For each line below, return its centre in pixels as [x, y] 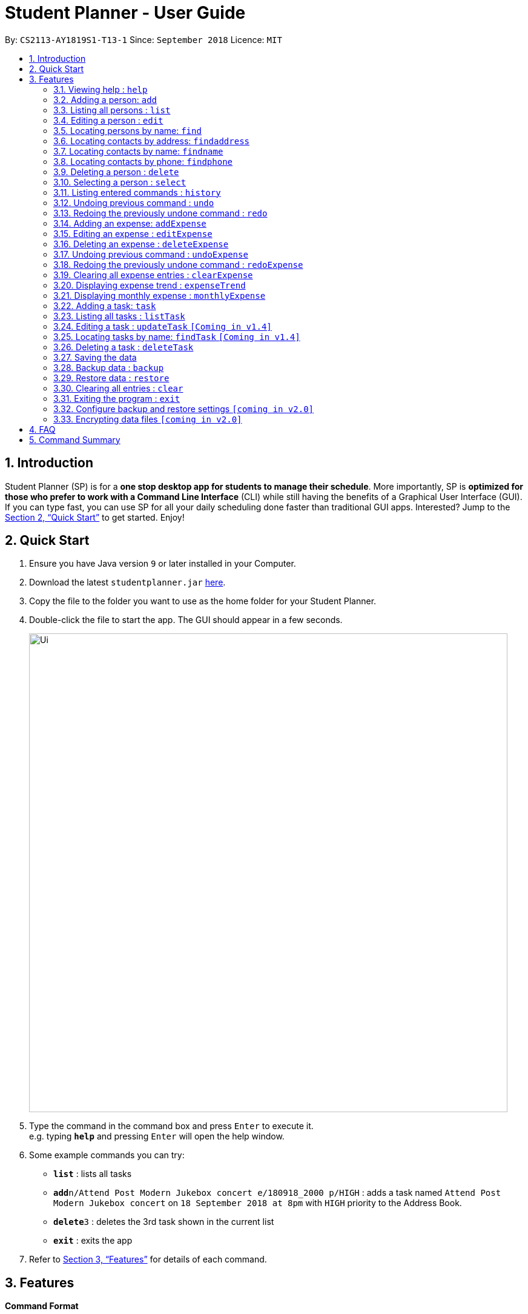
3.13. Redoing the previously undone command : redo [160, 213]
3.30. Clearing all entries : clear [118, 388]
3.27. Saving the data [95, 357]
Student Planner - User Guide [125, 13]
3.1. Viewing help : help [101, 89]
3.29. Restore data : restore [111, 378]
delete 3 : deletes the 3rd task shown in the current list [164, 1222]
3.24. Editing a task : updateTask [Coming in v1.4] [163, 326]
